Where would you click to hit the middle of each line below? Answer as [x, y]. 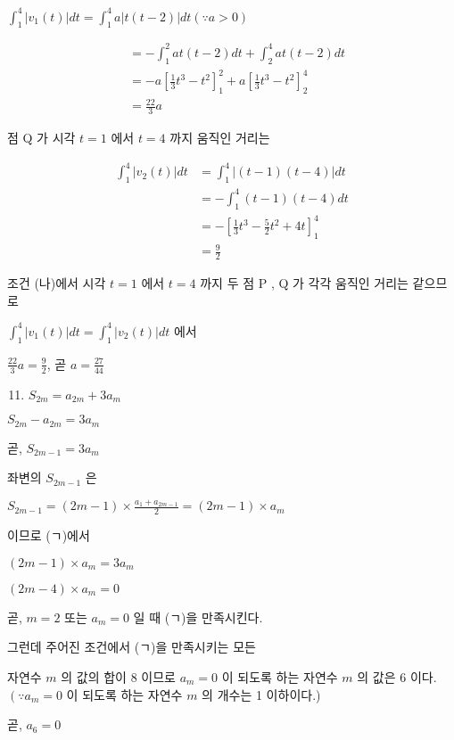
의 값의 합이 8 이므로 [118, 677]
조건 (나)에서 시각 [57, 283]
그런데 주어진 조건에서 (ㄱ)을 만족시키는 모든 [132, 647]
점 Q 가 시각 [41, 138]
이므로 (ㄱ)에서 [49, 535]
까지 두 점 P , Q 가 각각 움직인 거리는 [304, 283]
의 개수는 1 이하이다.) [261, 694]
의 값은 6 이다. [397, 677]
